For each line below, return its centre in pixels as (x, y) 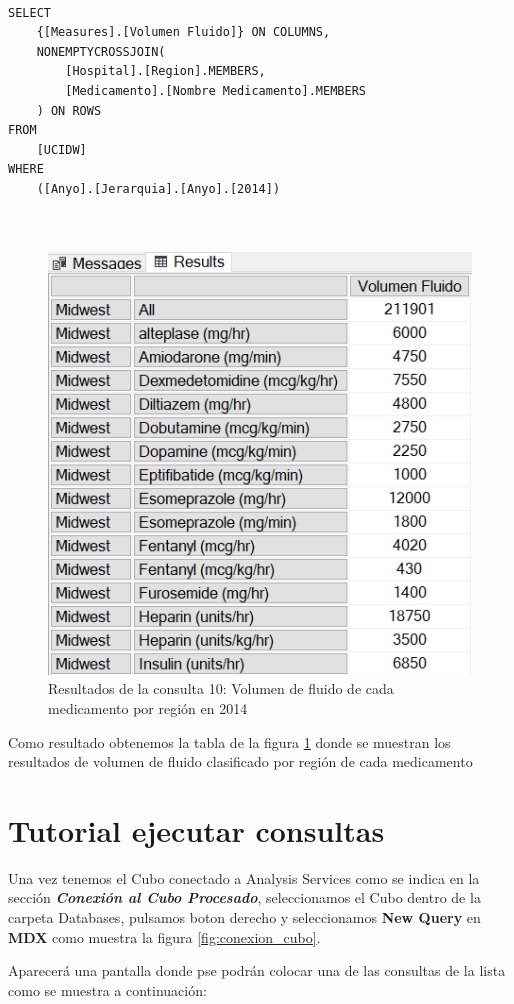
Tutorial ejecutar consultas (196, 829)
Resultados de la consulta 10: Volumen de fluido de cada (221, 688)
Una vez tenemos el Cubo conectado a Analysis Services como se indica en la (244, 877)
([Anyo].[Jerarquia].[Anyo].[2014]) (158, 188)
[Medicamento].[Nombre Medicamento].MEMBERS (215, 90)
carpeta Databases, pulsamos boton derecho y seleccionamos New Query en (244, 917)
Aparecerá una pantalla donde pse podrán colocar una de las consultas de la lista (257, 970)
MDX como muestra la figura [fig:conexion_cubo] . (164, 936)
